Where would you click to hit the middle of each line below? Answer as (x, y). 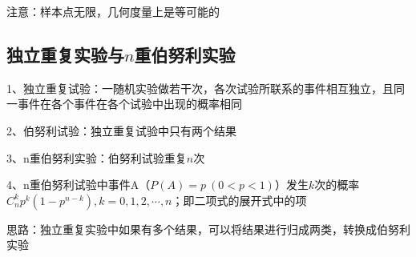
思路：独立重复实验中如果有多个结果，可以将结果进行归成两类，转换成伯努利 (208, 229)
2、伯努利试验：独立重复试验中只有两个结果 (121, 130)
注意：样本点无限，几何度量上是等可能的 (113, 11)
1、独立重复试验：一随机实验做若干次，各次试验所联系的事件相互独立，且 (200, 88)
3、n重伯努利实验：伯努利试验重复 (97, 157)
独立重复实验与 (65, 54)
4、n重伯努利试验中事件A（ (79, 185)
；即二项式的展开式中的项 (239, 200)
